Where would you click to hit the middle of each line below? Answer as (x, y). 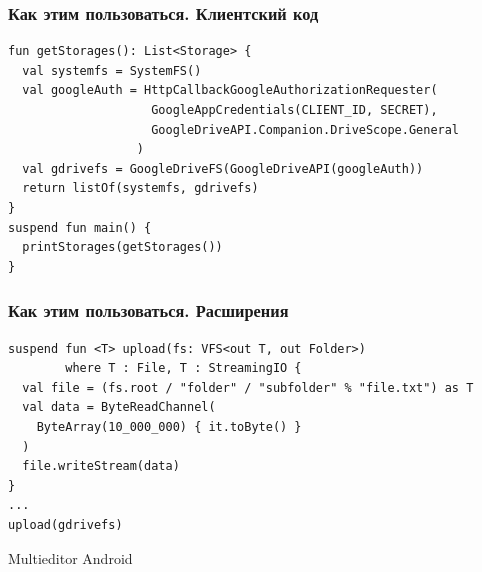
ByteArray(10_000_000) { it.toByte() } (169, 426)
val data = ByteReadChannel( (119, 407)
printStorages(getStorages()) (122, 247)
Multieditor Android (70, 557)
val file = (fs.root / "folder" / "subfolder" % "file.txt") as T (248, 387)
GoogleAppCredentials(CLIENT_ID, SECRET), (294, 110)
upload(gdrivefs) (65, 524)
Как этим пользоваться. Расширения (148, 310)
